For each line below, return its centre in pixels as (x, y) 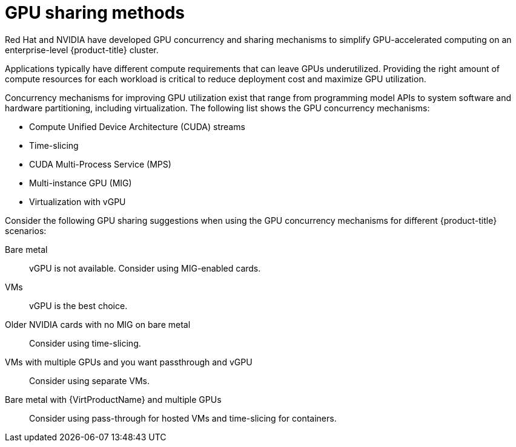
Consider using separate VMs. (89, 380)
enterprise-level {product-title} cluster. (82, 50)
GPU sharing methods (95, 13)
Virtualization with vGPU (78, 201)
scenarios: (26, 230)
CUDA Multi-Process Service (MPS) (100, 164)
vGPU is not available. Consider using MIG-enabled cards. (145, 268)
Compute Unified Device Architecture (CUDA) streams (137, 126)
